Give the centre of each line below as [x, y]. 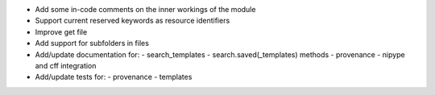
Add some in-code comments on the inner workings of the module [145, 9]
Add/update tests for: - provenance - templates [114, 77]
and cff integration [66, 65]
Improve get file [61, 31]
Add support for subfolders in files [92, 43]
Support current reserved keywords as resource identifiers [133, 21]
